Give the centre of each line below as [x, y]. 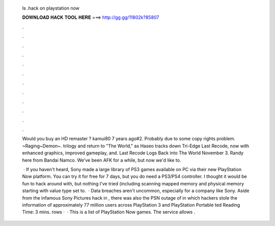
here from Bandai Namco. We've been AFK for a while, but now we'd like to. [102, 160]
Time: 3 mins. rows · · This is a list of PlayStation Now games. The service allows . [109, 212]
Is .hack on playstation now [51, 8]
